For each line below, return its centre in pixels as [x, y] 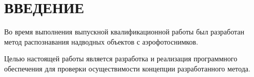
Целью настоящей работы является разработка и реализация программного [121, 59]
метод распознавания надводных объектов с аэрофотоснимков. [101, 41]
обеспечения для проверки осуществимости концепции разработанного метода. [127, 68]
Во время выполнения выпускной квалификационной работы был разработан [124, 32]
